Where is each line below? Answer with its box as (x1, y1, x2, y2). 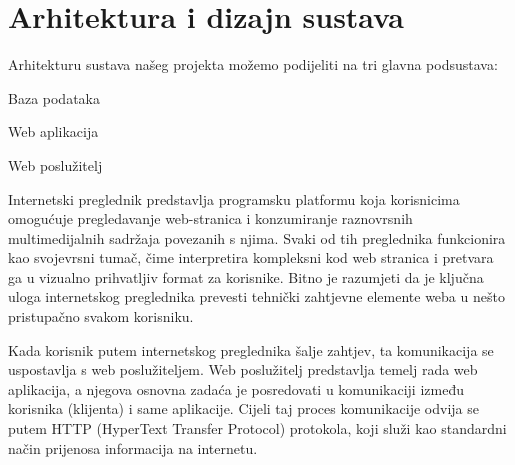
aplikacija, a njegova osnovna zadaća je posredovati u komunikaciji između (8, 378, 464, 399)
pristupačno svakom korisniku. (8, 306, 194, 327)
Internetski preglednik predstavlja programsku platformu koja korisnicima (8, 188, 460, 209)
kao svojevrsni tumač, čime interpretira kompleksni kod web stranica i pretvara (8, 247, 494, 268)
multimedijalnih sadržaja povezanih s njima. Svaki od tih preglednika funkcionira (8, 227, 506, 248)
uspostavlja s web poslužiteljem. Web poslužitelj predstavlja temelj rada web (8, 359, 478, 380)
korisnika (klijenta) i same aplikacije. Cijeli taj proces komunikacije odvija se (8, 398, 479, 419)
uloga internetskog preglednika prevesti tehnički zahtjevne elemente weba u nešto (8, 286, 505, 307)
